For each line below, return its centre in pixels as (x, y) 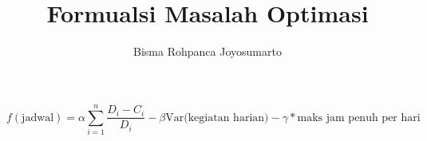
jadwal (38, 117)
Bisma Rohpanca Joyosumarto (208, 51)
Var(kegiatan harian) (217, 117)
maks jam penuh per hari (359, 117)
